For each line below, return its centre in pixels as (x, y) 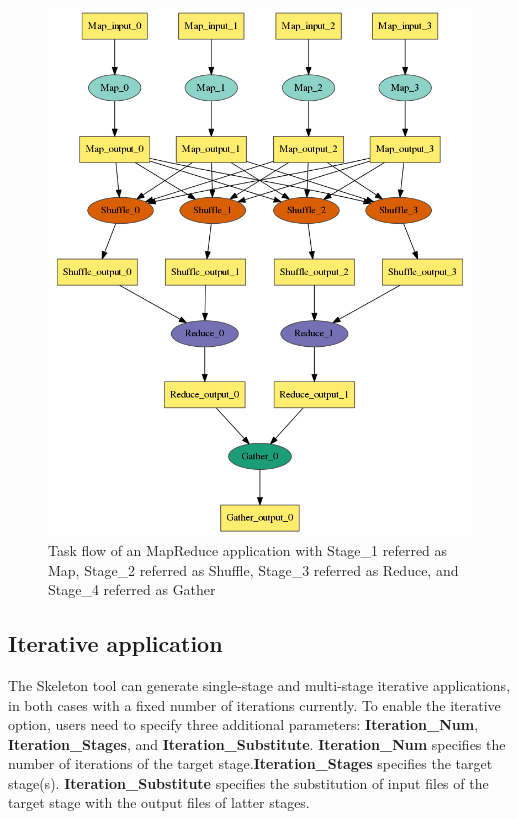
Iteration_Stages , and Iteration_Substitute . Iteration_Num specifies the (257, 743)
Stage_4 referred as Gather (132, 589)
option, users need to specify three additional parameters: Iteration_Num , (243, 724)
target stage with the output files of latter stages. (159, 802)
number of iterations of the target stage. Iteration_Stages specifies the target (250, 763)
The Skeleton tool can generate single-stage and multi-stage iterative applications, (259, 684)
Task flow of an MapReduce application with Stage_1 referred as (248, 549)
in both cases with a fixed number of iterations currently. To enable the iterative (254, 704)
